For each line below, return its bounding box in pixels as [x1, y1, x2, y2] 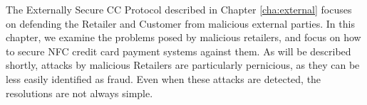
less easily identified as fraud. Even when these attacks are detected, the [6, 71, 321, 86]
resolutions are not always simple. [6, 85, 153, 100]
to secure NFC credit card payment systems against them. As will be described [6, 43, 351, 58]
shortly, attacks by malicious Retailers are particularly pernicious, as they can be [6, 57, 360, 72]
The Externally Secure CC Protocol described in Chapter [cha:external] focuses [6, 2, 352, 16]
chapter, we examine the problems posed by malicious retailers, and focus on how [6, 30, 361, 45]
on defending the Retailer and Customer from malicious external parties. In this [6, 16, 355, 31]
